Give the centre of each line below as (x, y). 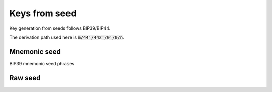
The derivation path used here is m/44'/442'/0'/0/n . (67, 37)
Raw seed (25, 78)
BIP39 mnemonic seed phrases (42, 63)
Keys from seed (43, 13)
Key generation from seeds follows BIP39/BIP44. (60, 28)
